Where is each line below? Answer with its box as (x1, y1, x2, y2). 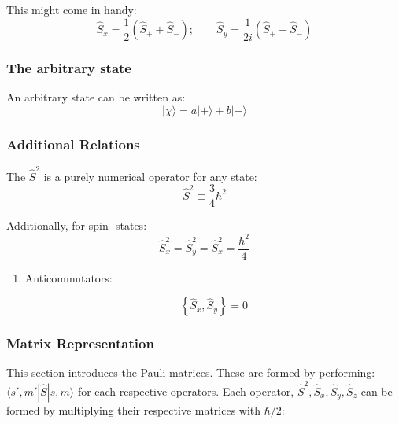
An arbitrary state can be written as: (6, 89, 186, 105)
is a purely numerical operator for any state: (43, 168, 257, 184)
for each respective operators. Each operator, (77, 382, 294, 399)
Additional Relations (6, 134, 140, 153)
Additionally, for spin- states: (6, 217, 147, 234)
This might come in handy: (6, 2, 137, 17)
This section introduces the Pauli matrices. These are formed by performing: (6, 364, 375, 381)
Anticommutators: (24, 269, 113, 286)
